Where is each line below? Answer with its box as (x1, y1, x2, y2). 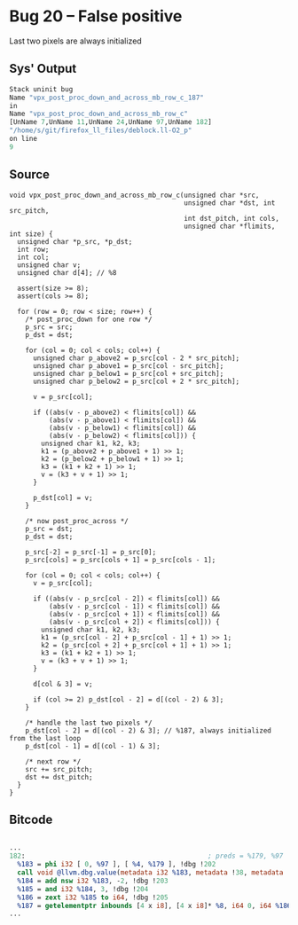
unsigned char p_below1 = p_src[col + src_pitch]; (32, 369, 224, 378)
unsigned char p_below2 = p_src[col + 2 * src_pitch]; (32, 377, 240, 386)
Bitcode (9, 811, 53, 827)
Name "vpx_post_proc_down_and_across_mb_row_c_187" (9, 93, 204, 102)
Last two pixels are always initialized (9, 35, 142, 46)
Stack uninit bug (9, 84, 74, 94)
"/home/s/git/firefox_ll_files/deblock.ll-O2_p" (9, 126, 192, 135)
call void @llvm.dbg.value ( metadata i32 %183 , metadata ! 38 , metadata (17, 868, 284, 877)
